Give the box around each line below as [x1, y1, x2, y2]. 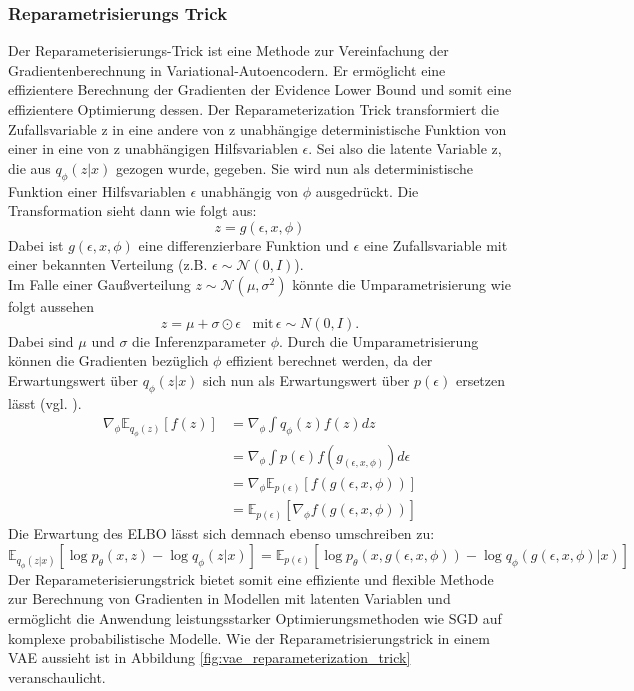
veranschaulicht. [8, 666, 106, 687]
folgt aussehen [8, 295, 95, 316]
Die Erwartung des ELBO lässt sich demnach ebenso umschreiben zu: [8, 523, 435, 544]
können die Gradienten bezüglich [8, 350, 209, 371]
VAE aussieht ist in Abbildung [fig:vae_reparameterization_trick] [8, 647, 411, 668]
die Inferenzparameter [132, 330, 266, 351]
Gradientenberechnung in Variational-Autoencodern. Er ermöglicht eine [8, 59, 446, 80]
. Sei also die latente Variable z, [308, 138, 502, 159]
